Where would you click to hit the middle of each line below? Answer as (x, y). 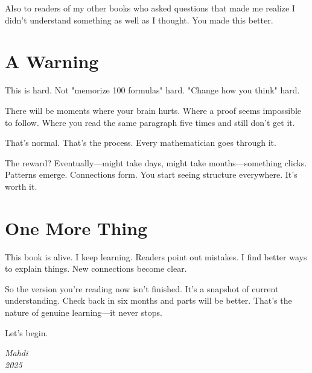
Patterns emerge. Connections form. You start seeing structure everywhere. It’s (151, 174)
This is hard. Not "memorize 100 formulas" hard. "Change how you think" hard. (152, 90)
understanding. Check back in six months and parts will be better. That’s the (148, 300)
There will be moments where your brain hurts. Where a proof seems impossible (153, 110)
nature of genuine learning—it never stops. (84, 312)
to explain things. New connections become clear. (96, 268)
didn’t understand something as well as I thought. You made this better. (139, 20)
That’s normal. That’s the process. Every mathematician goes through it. (141, 143)
